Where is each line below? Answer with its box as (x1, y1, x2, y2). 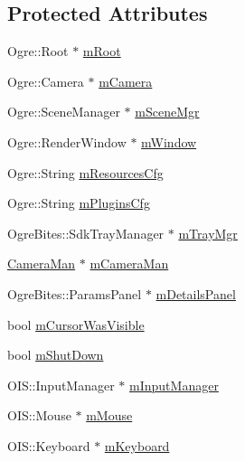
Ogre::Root (7, 42, 69, 61)
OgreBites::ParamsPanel (7, 284, 142, 303)
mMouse (86, 406, 133, 425)
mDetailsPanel (155, 284, 236, 303)
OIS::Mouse (7, 406, 71, 425)
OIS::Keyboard (7, 436, 90, 455)
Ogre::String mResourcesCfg (7, 163, 164, 182)
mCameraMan (90, 254, 169, 273)
